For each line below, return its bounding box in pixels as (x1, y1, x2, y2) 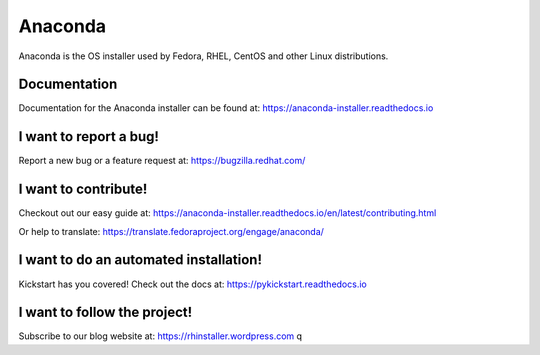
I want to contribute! (18, 181, 148, 198)
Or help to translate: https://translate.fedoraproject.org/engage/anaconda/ (18, 225, 325, 237)
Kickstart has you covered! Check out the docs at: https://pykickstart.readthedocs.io (18, 278, 367, 290)
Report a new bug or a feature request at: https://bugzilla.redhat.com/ (18, 155, 306, 167)
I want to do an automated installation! (18, 251, 262, 269)
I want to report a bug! (18, 128, 160, 145)
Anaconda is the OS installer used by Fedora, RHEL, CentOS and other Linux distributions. (18, 50, 389, 62)
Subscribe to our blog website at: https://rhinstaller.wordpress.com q (18, 330, 303, 342)
